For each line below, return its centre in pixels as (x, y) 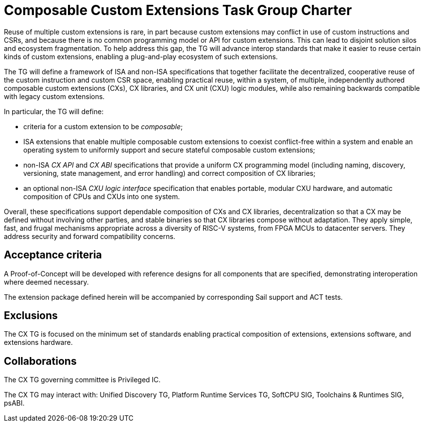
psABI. (14, 403)
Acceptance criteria (53, 255)
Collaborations (40, 361)
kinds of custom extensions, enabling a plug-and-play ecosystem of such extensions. (141, 56)
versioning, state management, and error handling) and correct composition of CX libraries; (170, 173)
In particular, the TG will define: (54, 111)
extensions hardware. (38, 342)
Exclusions (31, 316)
